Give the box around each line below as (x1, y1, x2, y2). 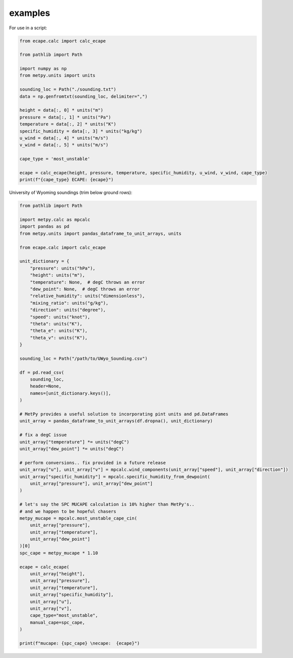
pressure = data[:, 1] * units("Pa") (19, 114, 111, 120)
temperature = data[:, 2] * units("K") (19, 122, 116, 127)
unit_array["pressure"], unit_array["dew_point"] (30, 480, 153, 486)
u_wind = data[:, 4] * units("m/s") (19, 135, 109, 141)
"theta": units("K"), (30, 321, 83, 327)
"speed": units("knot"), (30, 314, 91, 320)
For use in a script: (9, 25, 47, 31)
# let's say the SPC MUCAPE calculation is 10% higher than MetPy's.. (19, 502, 195, 507)
